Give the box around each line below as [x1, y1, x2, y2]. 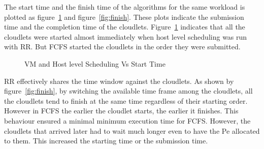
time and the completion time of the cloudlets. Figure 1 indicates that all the [4, 21, 245, 32]
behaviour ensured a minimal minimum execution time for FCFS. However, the [4, 115, 251, 126]
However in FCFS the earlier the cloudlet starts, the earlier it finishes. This [4, 105, 239, 116]
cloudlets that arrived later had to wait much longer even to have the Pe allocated [4, 125, 260, 136]
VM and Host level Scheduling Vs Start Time [24, 58, 166, 69]
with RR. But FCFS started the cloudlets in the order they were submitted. [4, 41, 241, 52]
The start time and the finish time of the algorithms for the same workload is [4, 2, 245, 12]
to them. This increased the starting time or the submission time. [4, 135, 208, 146]
